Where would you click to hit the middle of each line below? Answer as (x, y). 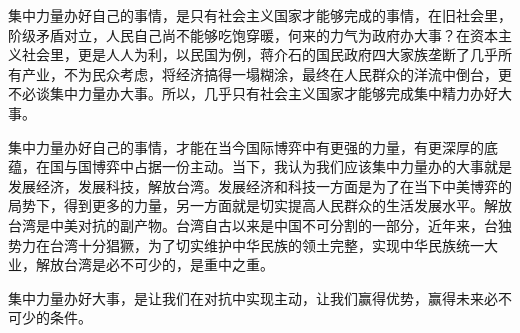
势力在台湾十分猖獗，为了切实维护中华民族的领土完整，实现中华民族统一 (246, 244)
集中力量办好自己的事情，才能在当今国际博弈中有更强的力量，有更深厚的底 (253, 146)
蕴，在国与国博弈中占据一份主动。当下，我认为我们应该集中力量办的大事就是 (260, 166)
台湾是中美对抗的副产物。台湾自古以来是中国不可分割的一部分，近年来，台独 (260, 224)
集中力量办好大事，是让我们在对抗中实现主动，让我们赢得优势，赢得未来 (246, 297)
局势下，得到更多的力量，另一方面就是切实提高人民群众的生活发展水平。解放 (260, 205)
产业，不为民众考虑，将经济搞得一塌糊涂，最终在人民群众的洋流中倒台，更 (266, 73)
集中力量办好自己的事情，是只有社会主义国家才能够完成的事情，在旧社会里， (260, 15)
